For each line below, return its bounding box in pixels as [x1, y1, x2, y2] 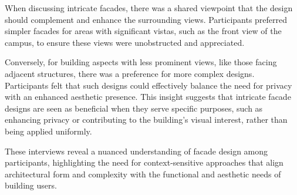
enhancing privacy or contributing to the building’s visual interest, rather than [5, 113, 288, 126]
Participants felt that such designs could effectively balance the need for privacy [5, 79, 292, 91]
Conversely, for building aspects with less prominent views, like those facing [5, 56, 277, 68]
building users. [5, 179, 57, 191]
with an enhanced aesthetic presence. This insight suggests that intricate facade [5, 90, 291, 103]
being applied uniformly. [5, 125, 92, 137]
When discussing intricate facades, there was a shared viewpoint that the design [5, 2, 293, 14]
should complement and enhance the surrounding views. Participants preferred [5, 13, 288, 25]
